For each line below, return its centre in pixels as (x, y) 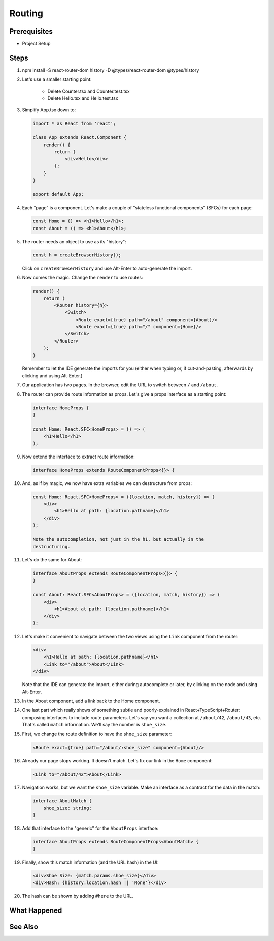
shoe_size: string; (68, 808)
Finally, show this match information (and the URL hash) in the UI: (91, 862)
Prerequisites (31, 31)
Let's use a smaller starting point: (57, 79)
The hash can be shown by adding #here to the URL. (78, 896)
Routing (26, 13)
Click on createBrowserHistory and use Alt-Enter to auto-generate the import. (107, 268)
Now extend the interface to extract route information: (79, 457)
